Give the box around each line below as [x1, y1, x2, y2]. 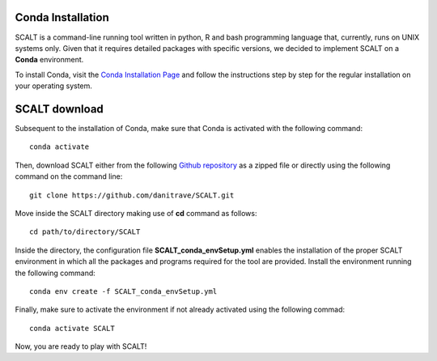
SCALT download [15, 102, 104, 116]
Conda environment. [15, 55, 84, 65]
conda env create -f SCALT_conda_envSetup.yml [29, 287, 218, 295]
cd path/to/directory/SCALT [29, 227, 141, 236]
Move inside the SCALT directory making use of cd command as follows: [15, 208, 257, 218]
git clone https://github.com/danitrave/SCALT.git [29, 190, 235, 200]
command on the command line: [15, 172, 123, 181]
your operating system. [15, 81, 93, 91]
